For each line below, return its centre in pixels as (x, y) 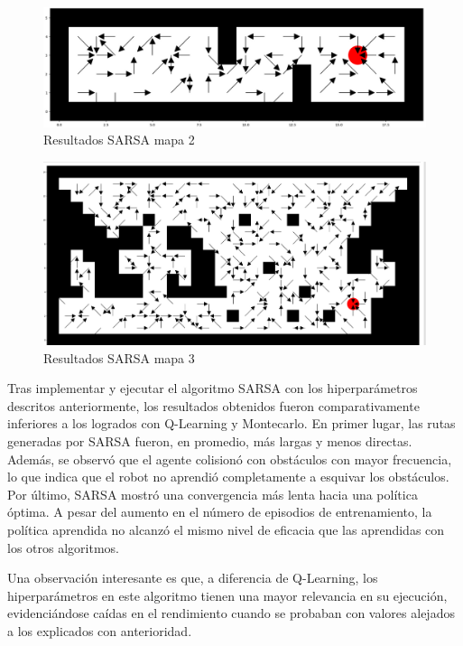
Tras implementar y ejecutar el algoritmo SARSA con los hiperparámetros (213, 388)
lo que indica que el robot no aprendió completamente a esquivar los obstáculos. (228, 477)
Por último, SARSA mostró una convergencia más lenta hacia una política (213, 494)
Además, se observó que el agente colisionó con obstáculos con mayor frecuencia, (230, 459)
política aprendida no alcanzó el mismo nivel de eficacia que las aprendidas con (226, 529)
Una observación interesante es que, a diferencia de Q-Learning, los (193, 578)
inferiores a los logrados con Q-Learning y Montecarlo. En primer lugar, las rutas (231, 423)
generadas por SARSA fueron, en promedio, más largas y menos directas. (210, 440)
